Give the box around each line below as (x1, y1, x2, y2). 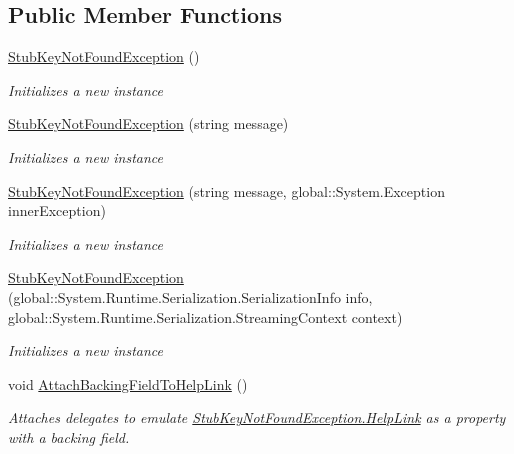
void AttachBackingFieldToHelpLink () (8, 373, 248, 394)
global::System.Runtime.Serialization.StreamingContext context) (8, 306, 403, 327)
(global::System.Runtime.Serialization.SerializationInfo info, (8, 286, 373, 307)
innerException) (8, 200, 106, 221)
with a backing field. (8, 426, 130, 447)
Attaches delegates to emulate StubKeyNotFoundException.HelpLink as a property (8, 407, 506, 428)
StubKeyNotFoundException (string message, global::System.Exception (8, 180, 445, 201)
